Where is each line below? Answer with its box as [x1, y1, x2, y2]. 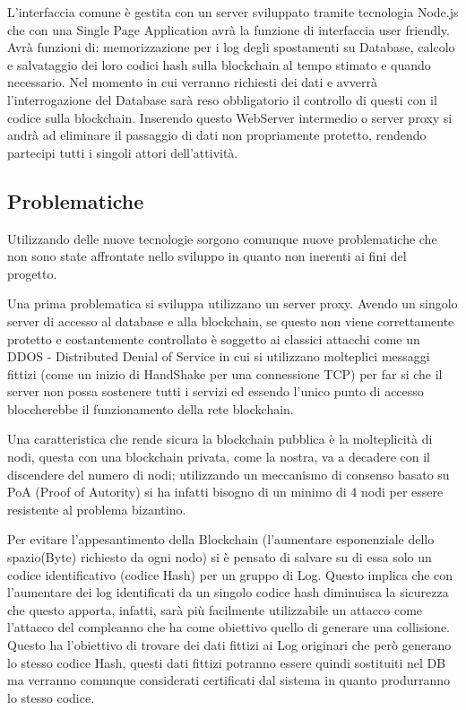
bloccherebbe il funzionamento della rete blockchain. [7, 399, 294, 418]
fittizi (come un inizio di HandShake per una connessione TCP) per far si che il [7, 364, 443, 383]
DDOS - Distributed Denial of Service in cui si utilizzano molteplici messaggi [7, 347, 430, 366]
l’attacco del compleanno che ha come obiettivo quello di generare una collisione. [7, 618, 451, 636]
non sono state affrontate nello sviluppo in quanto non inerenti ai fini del [7, 247, 407, 265]
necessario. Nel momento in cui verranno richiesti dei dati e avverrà [7, 73, 378, 91]
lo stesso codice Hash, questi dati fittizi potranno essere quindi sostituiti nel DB [7, 653, 446, 671]
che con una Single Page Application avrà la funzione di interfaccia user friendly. [7, 20, 450, 39]
